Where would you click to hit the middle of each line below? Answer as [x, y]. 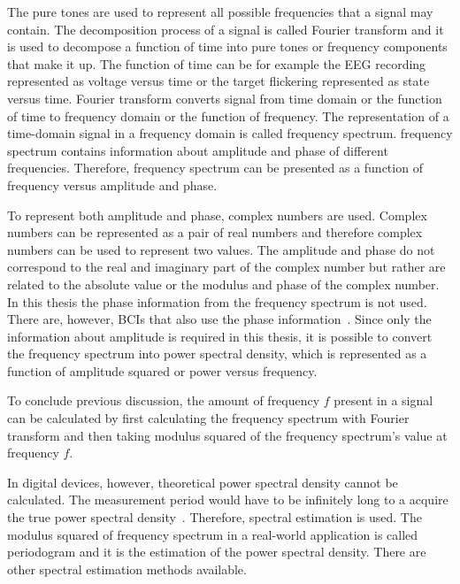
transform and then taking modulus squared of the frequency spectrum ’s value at [227, 435]
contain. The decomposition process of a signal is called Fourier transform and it [226, 29]
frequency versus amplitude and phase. [112, 184]
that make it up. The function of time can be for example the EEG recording [217, 63]
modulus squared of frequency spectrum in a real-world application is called [213, 534]
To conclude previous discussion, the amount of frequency [164, 400]
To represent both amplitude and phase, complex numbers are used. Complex [217, 215]
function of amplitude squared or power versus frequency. [162, 370]
